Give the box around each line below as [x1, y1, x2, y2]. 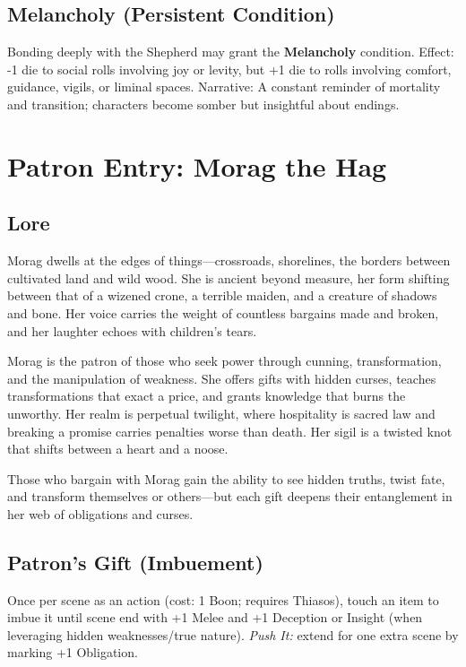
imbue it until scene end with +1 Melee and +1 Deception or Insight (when [7, 608, 423, 627]
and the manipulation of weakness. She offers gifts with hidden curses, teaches [7, 368, 436, 387]
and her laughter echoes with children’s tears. [7, 321, 257, 340]
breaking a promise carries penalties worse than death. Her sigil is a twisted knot [7, 421, 453, 440]
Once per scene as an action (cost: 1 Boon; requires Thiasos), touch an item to [7, 590, 439, 609]
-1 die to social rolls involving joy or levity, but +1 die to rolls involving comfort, [7, 59, 452, 78]
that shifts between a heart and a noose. [7, 439, 229, 458]
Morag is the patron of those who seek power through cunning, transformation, [7, 351, 442, 370]
